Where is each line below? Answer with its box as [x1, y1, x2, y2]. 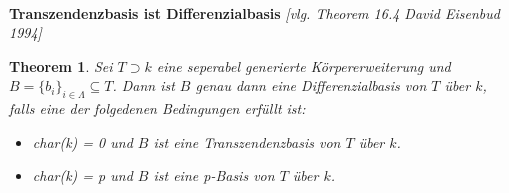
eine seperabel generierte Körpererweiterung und [156, 55, 451, 76]
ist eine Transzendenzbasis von [153, 131, 341, 152]
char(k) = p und [32, 165, 133, 186]
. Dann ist [112, 75, 175, 96]
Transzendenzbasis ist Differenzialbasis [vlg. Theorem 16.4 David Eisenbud [9, 2, 500, 23]
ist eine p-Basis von [153, 165, 275, 186]
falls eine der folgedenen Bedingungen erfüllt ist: [9, 98, 306, 119]
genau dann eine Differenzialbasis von [195, 75, 427, 96]
